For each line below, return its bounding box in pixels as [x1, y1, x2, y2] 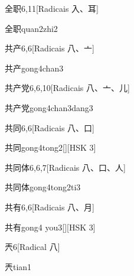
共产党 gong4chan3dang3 [5, 101, 93, 113]
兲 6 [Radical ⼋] [5, 241, 60, 253]
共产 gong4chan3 [5, 61, 64, 74]
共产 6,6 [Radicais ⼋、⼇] [5, 42, 94, 54]
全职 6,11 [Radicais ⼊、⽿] [5, 2, 99, 14]
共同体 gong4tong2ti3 [5, 181, 81, 193]
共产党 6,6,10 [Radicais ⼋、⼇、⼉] [5, 82, 130, 94]
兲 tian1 [5, 260, 32, 272]
